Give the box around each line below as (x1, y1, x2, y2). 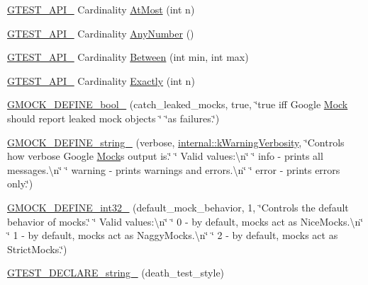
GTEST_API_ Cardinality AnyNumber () (7, 25, 194, 40)
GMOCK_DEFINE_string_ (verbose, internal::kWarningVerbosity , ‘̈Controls (7, 134, 345, 149)
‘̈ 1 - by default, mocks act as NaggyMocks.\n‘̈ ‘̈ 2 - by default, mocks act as (7, 228, 338, 243)
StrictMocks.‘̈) (7, 241, 67, 256)
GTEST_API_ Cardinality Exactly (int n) (7, 73, 195, 88)
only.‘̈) (7, 176, 33, 191)
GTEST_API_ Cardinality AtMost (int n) (7, 2, 195, 16)
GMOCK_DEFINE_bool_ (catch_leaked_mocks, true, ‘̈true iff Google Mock (7, 97, 348, 112)
